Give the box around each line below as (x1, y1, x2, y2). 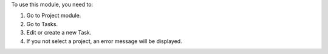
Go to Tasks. (26, 20, 58, 27)
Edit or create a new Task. (26, 29, 92, 36)
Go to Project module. (26, 12, 81, 19)
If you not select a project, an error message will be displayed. (26, 37, 182, 45)
